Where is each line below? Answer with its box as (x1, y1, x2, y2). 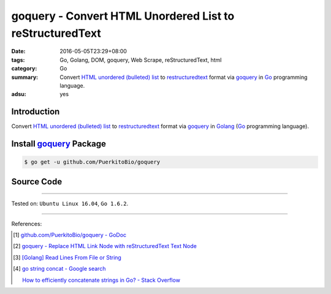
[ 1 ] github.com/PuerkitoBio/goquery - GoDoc (13, 231, 127, 238)
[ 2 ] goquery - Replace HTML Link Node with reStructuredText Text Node (13, 243, 197, 250)
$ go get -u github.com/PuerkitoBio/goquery (24, 159, 161, 165)
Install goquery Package (11, 138, 107, 149)
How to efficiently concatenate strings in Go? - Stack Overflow (22, 276, 181, 284)
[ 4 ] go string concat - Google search (13, 265, 106, 273)
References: (11, 220, 42, 227)
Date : (11, 48, 26, 55)
